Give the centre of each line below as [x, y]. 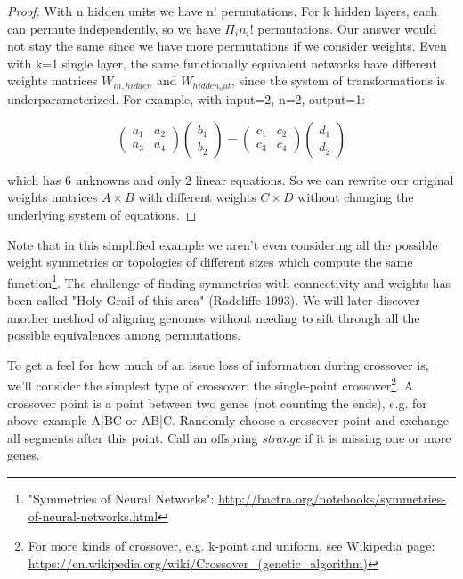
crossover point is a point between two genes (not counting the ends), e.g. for [217, 402]
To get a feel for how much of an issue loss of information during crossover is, [218, 364]
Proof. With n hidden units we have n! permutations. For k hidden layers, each [223, 11]
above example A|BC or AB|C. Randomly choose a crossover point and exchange [228, 420]
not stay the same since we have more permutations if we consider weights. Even [227, 46]
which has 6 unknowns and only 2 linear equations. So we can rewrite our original [231, 179]
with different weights [197, 197]
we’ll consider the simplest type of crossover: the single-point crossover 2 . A [211, 384]
